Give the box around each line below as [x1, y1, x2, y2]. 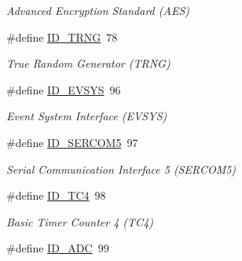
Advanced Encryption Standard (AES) [6, 2, 189, 18]
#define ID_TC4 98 [6, 187, 106, 204]
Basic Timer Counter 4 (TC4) [6, 213, 154, 230]
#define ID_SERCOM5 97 [6, 134, 138, 150]
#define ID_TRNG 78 [6, 28, 118, 45]
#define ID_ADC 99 [6, 240, 109, 256]
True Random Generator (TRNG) [6, 55, 170, 72]
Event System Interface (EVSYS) [6, 108, 167, 124]
